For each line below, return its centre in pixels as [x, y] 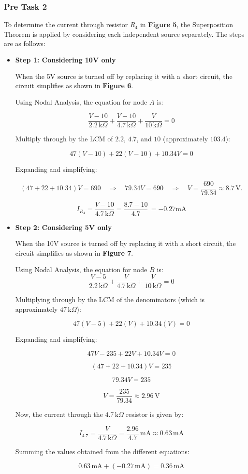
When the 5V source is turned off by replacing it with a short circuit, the [124, 76]
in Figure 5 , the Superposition [187, 24]
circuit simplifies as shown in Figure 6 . [74, 85]
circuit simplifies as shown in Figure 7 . [74, 252]
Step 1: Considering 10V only [66, 60]
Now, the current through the [59, 414]
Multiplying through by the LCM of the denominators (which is [110, 299]
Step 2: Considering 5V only [64, 227]
